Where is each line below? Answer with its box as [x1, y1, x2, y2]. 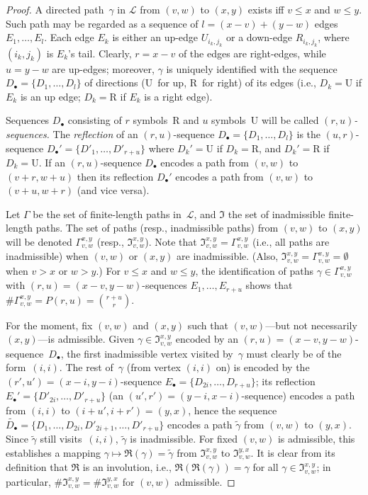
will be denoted [6, 234, 72, 249]
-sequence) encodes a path [241, 388, 355, 403]
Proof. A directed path [6, 2, 104, 16]
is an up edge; [20, 89, 81, 103]
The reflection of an [52, 126, 138, 141]
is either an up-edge [112, 30, 199, 45]
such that [187, 317, 228, 332]
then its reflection [77, 169, 154, 183]
